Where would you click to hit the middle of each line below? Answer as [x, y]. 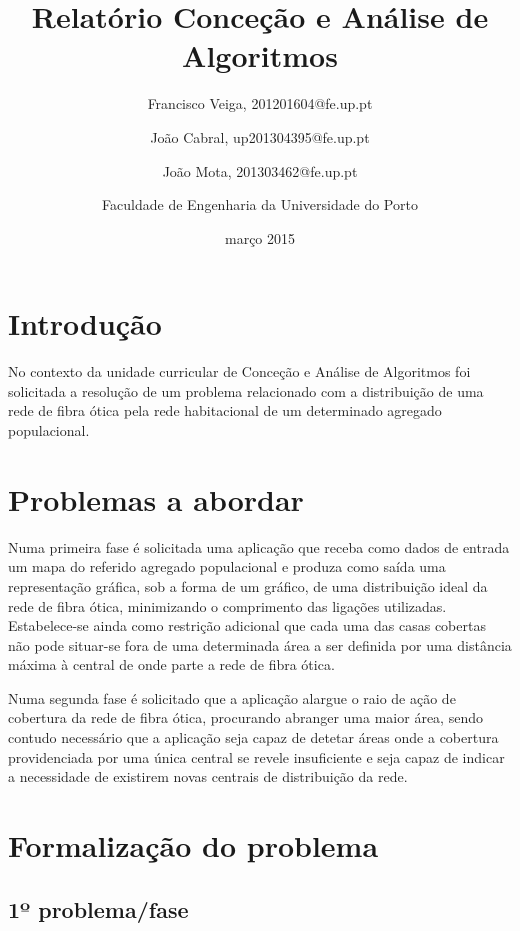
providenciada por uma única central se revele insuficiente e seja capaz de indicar [256, 756]
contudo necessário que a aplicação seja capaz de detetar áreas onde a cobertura [253, 737]
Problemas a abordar [156, 498]
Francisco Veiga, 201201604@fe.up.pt [260, 103]
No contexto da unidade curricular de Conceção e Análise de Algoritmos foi [239, 371]
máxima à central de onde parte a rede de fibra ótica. [171, 664]
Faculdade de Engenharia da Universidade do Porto [260, 204]
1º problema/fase [98, 908]
